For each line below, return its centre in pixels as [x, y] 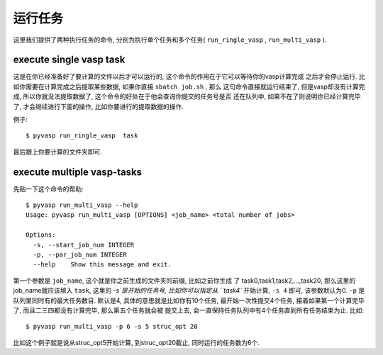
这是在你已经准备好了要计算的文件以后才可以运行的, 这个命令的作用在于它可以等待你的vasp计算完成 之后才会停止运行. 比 [189, 77]
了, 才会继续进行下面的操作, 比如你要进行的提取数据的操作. [98, 106]
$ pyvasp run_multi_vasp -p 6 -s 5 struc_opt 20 [112, 327]
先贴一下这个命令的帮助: [49, 188]
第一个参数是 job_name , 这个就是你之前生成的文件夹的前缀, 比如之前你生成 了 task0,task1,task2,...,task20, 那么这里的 [184, 281]
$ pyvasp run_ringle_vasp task [82, 136]
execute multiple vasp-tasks [77, 172]
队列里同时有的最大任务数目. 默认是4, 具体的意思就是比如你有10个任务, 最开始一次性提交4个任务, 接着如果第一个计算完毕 [189, 300]
